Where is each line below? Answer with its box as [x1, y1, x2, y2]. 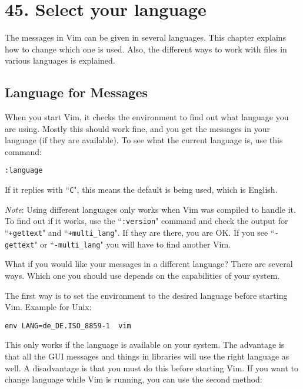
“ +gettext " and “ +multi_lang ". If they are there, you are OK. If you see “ [5, 226, 275, 239]
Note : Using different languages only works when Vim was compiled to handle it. [5, 203, 296, 215]
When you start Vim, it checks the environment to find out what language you [5, 111, 289, 123]
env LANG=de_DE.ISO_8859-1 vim [5, 321, 131, 330]
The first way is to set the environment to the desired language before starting [5, 289, 288, 301]
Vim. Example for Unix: [5, 301, 92, 313]
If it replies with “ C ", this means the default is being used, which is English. [5, 183, 278, 196]
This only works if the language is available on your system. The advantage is [5, 338, 285, 351]
